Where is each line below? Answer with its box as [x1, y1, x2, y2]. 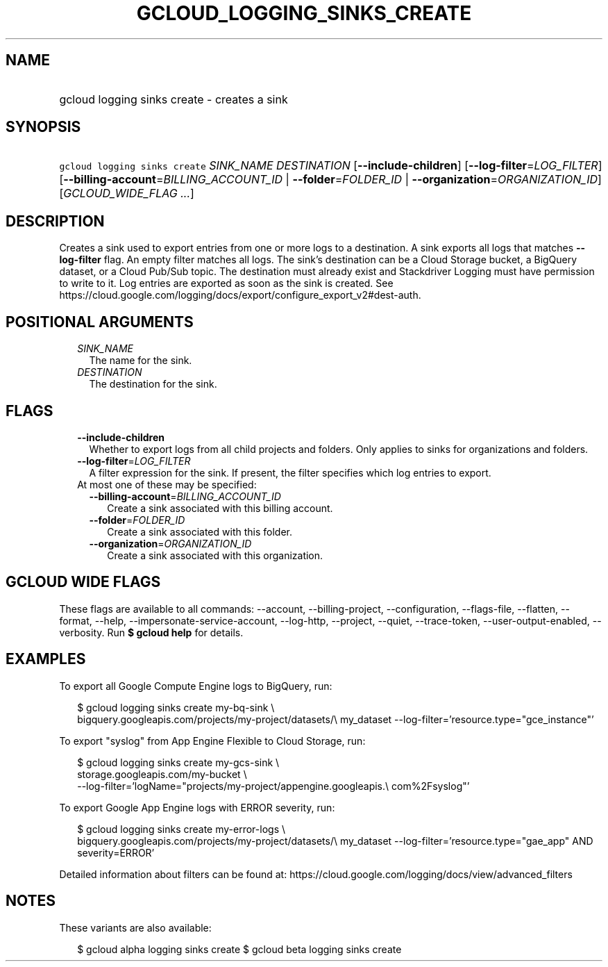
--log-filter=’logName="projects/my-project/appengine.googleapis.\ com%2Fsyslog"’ [77, 779, 470, 792]
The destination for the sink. [89, 378, 217, 390]
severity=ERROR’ [77, 846, 155, 859]
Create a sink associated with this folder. [107, 525, 292, 538]
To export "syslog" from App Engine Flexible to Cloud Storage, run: [59, 734, 366, 747]
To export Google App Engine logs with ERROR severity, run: [59, 801, 335, 813]
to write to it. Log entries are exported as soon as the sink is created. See [59, 277, 394, 290]
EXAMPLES [6, 650, 86, 668]
